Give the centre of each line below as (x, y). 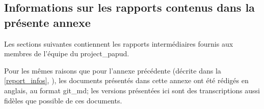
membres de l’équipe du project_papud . (67, 53)
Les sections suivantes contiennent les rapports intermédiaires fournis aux (119, 43)
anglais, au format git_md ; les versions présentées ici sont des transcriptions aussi (132, 90)
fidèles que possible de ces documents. (63, 100)
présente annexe (47, 22)
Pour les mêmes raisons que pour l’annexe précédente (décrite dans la (113, 70)
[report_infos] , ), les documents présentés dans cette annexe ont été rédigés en (126, 80)
